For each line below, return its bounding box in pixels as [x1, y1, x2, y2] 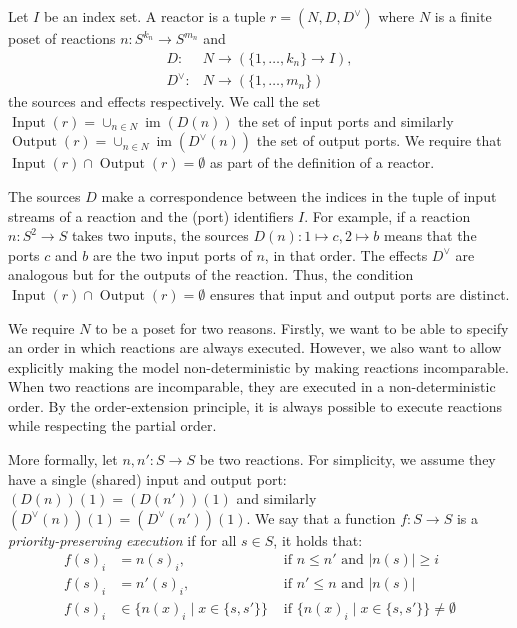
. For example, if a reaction [304, 205, 471, 226]
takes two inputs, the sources [71, 225, 249, 246]
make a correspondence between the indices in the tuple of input [101, 185, 497, 206]
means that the [383, 225, 477, 246]
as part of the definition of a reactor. [209, 152, 435, 173]
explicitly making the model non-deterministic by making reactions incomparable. [8, 356, 509, 377]
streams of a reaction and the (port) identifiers [8, 205, 294, 226]
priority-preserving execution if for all [8, 529, 237, 550]
